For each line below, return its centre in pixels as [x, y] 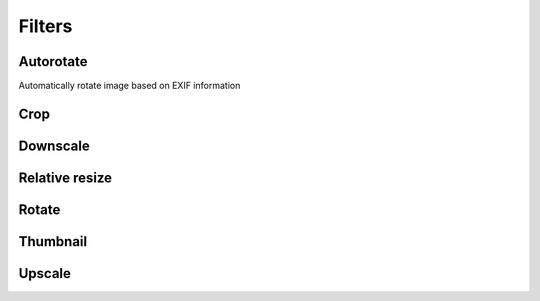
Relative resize [65, 177]
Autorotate [53, 61]
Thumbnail [53, 241]
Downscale [54, 145]
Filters [45, 26]
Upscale [45, 273]
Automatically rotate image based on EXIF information [129, 86]
